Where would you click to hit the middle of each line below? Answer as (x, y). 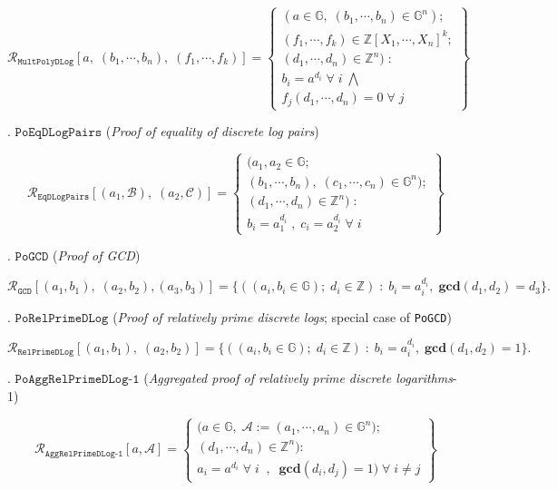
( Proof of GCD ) (96, 255)
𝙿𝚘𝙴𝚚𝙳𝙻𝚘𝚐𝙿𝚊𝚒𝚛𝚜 (59, 133)
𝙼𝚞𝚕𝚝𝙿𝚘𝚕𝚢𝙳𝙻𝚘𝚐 (46, 62)
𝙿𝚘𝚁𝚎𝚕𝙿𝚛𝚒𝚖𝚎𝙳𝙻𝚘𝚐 (62, 318)
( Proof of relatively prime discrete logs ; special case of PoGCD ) (282, 316)
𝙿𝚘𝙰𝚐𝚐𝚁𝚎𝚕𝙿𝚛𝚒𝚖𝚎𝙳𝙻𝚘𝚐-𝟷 (77, 380)
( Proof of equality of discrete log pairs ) (212, 131)
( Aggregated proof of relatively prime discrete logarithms (298, 378)
